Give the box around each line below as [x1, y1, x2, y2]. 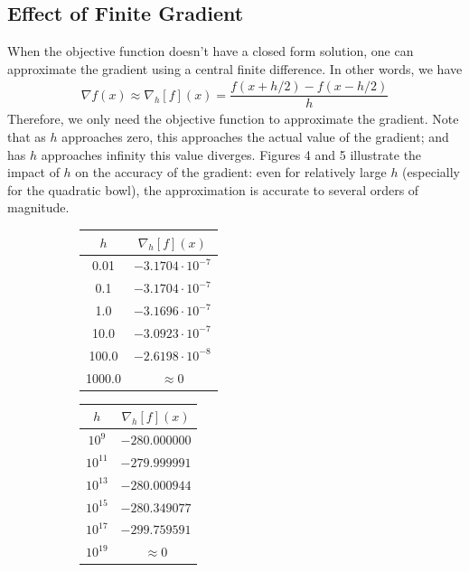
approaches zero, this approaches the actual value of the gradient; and [61, 127, 449, 146]
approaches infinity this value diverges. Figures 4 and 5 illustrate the [41, 145, 422, 164]
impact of [7, 163, 60, 182]
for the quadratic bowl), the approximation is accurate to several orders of [7, 180, 419, 199]
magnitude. [7, 198, 70, 217]
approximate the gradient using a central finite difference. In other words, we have [7, 59, 463, 78]
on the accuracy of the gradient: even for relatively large [75, 163, 387, 182]
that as [7, 127, 46, 146]
